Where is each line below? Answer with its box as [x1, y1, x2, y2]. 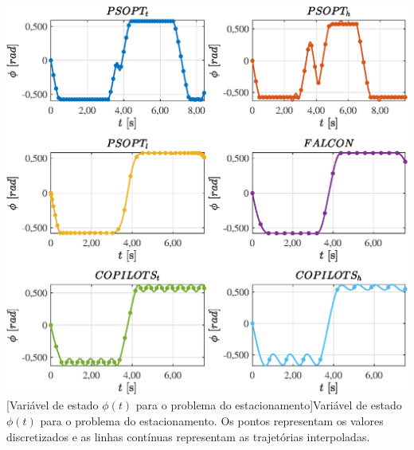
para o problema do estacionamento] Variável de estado [135, 397, 402, 413]
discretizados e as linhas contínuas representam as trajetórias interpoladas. [6, 428, 370, 444]
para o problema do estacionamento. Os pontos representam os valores [40, 412, 384, 428]
